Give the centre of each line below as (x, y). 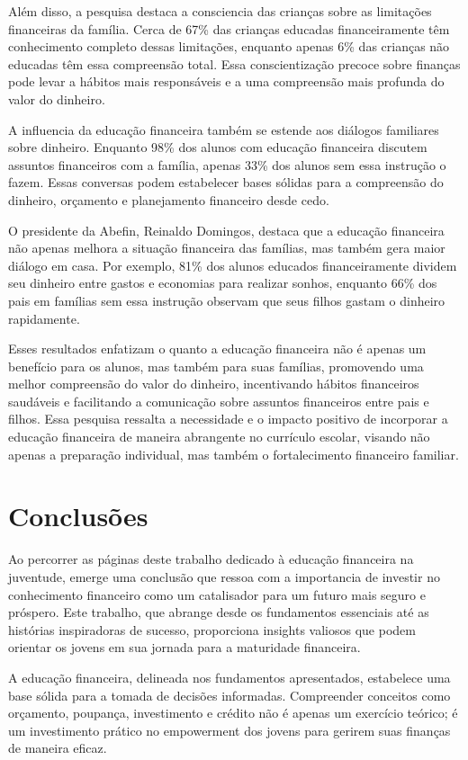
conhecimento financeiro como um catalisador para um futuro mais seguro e (217, 594)
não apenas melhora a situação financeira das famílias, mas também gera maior (227, 248)
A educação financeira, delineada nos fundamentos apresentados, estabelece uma (229, 677)
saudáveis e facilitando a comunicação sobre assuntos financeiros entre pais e (219, 401)
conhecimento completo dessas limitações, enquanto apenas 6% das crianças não (229, 46)
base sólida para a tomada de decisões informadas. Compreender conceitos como (229, 695)
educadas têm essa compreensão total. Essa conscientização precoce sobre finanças (234, 63)
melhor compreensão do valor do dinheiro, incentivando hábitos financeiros (214, 384)
